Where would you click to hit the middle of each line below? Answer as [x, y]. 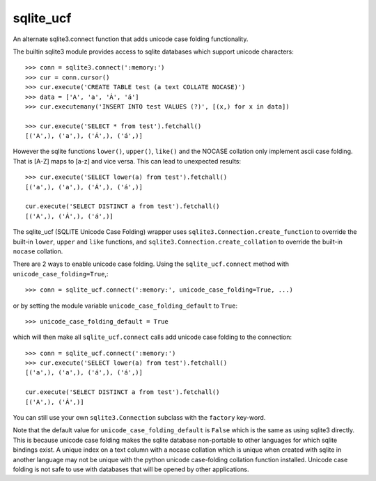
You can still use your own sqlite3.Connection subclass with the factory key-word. [139, 418]
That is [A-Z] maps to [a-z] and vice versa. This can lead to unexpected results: [127, 161]
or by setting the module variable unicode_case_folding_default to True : [125, 306]
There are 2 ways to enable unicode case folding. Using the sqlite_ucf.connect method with [151, 264]
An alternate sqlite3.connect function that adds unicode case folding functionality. [131, 39]
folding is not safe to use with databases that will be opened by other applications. [131, 469]
